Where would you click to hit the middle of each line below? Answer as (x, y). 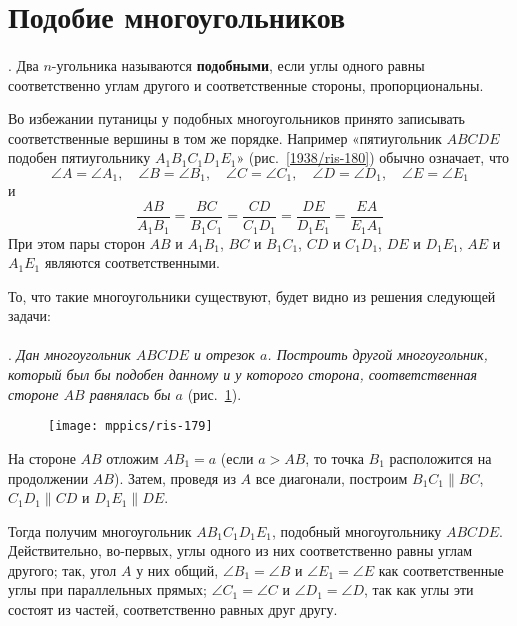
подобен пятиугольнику (79, 157)
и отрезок (224, 354)
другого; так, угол (62, 569)
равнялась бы (130, 393)
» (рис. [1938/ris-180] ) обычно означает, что (372, 157)
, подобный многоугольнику (356, 530)
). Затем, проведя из (175, 477)
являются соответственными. (132, 262)
